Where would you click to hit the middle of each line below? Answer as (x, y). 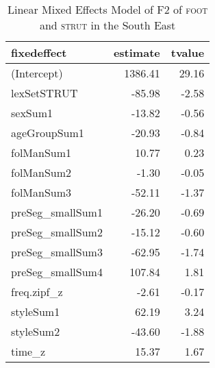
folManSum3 (41, 192)
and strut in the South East (107, 25)
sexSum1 (32, 113)
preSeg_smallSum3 (57, 252)
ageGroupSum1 (48, 133)
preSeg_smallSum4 (57, 272)
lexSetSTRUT (45, 93)
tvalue (188, 52)
